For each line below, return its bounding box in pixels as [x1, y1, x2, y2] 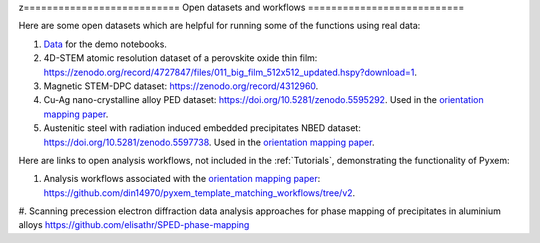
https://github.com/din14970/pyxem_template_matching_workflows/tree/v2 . [43, 186, 356, 199]
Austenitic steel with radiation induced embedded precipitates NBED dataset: [43, 122, 362, 134]
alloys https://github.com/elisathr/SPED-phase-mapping [18, 219, 250, 231]
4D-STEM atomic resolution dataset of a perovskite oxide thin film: [43, 52, 318, 64]
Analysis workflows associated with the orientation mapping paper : [43, 173, 321, 185]
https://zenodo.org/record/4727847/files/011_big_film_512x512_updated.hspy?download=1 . [43, 66, 418, 78]
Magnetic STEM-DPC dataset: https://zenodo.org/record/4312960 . [43, 80, 319, 92]
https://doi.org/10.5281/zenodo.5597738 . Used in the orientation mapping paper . [43, 136, 375, 148]
